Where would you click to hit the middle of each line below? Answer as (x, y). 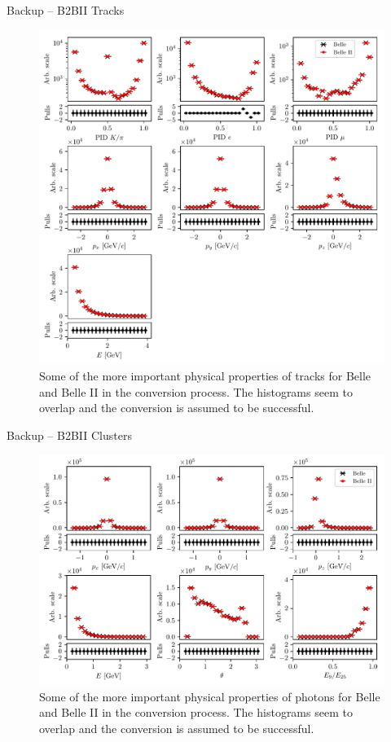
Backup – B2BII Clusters (69, 435)
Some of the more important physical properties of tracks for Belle (205, 375)
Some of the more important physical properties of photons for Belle (210, 696)
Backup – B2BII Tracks (66, 10)
